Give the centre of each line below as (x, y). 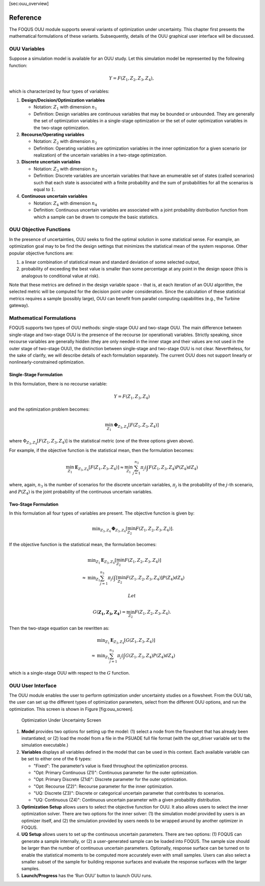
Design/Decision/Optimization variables (63, 100)
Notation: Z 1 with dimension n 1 (66, 108)
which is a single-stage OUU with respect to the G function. (69, 673)
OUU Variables (27, 49)
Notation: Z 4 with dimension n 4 (66, 204)
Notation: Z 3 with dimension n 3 (66, 169)
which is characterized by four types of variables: (59, 91)
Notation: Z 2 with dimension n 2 (66, 142)
